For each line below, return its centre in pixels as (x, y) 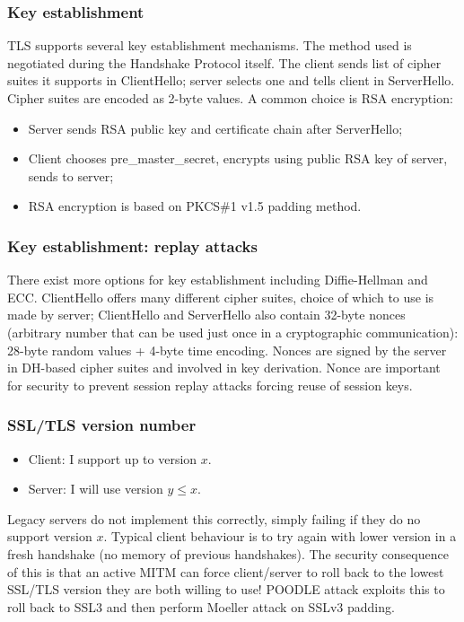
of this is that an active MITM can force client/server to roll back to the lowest (226, 571)
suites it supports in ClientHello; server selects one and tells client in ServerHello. (231, 80)
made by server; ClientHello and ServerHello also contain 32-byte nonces (206, 315)
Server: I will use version (96, 489)
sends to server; (71, 175)
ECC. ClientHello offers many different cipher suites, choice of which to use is (221, 297)
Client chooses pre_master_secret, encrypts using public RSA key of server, (238, 158)
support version (50, 536)
